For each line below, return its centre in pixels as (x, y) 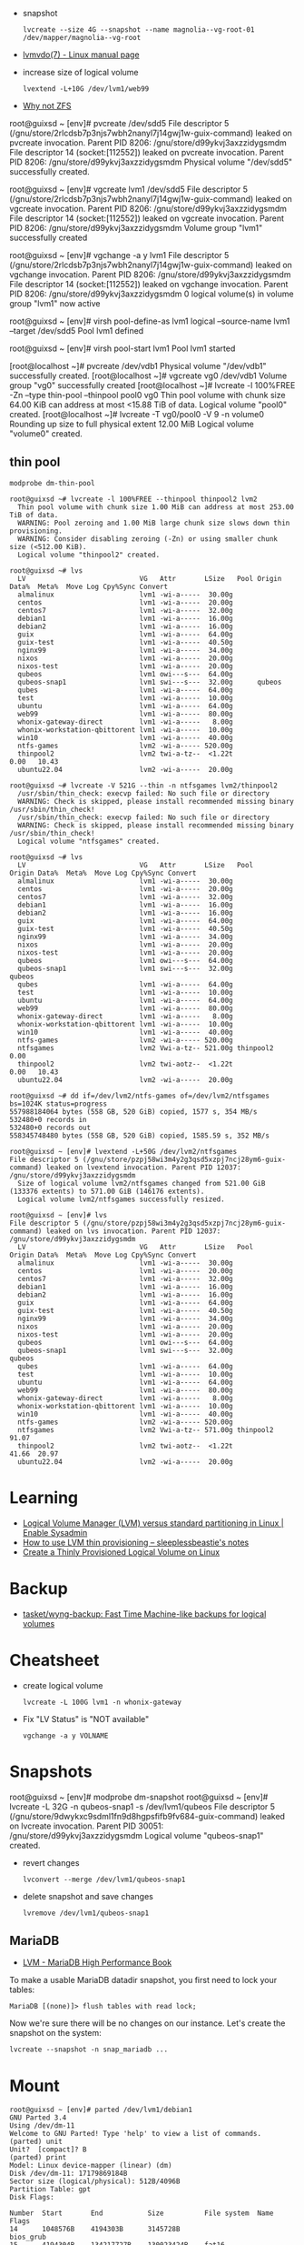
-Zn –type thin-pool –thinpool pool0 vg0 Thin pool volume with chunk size (147, 395)
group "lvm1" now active (55, 303)
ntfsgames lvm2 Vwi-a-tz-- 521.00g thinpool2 (146, 1048)
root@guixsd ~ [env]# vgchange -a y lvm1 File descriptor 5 (119, 255)
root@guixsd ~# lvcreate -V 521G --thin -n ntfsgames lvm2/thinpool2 (144, 786)
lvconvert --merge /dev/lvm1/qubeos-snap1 (104, 1879)
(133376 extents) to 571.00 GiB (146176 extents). (107, 1191)
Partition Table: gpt (50, 2190)
